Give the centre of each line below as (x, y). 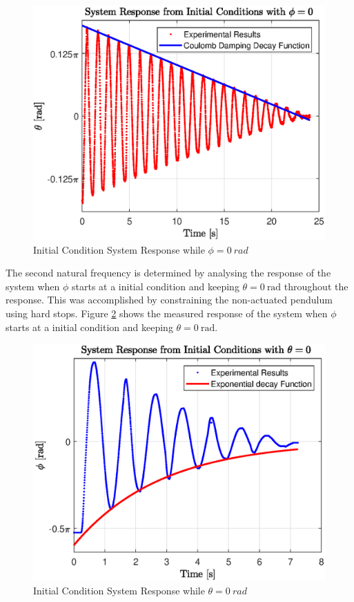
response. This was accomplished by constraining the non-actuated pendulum (169, 300)
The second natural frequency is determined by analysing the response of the (168, 273)
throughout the (316, 286)
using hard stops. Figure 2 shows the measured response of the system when (167, 313)
